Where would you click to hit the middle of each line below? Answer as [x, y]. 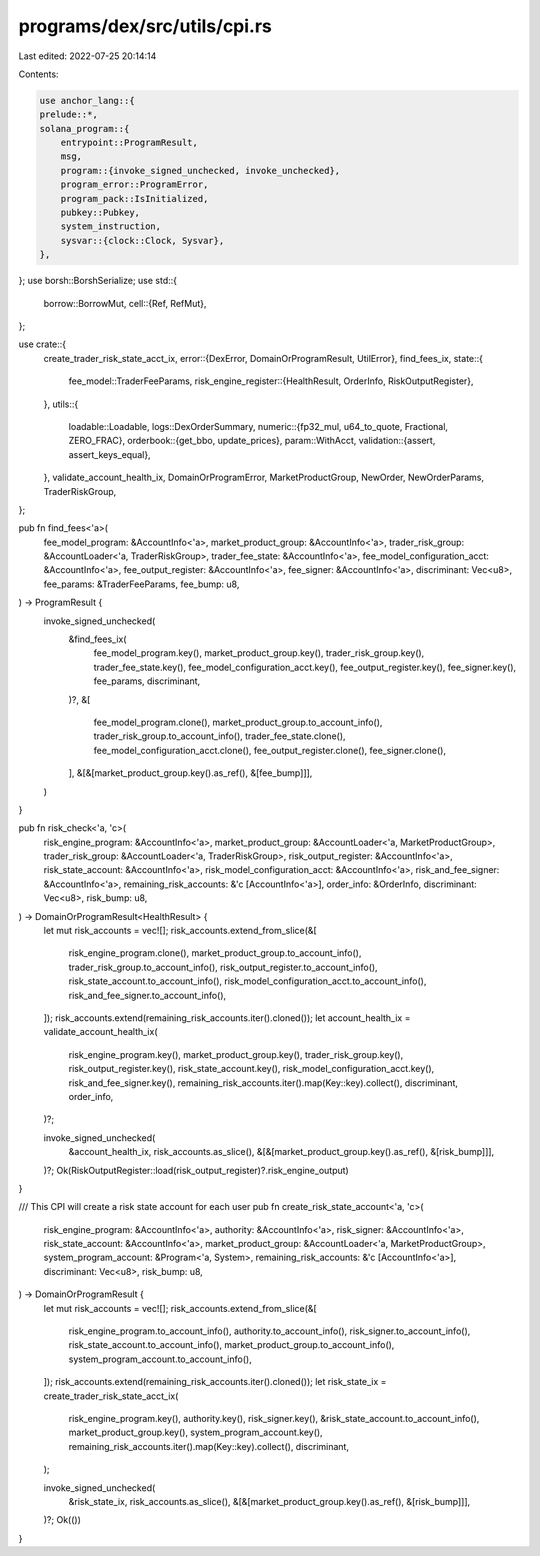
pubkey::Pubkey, [100, 213]
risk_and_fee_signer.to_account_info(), [147, 995]
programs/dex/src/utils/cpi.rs [145, 26]
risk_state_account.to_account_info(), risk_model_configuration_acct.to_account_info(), [247, 981]
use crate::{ [42, 344]
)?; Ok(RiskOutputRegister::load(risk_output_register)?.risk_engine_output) [196, 1170]
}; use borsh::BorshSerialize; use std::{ [98, 281]
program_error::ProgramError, [134, 184]
